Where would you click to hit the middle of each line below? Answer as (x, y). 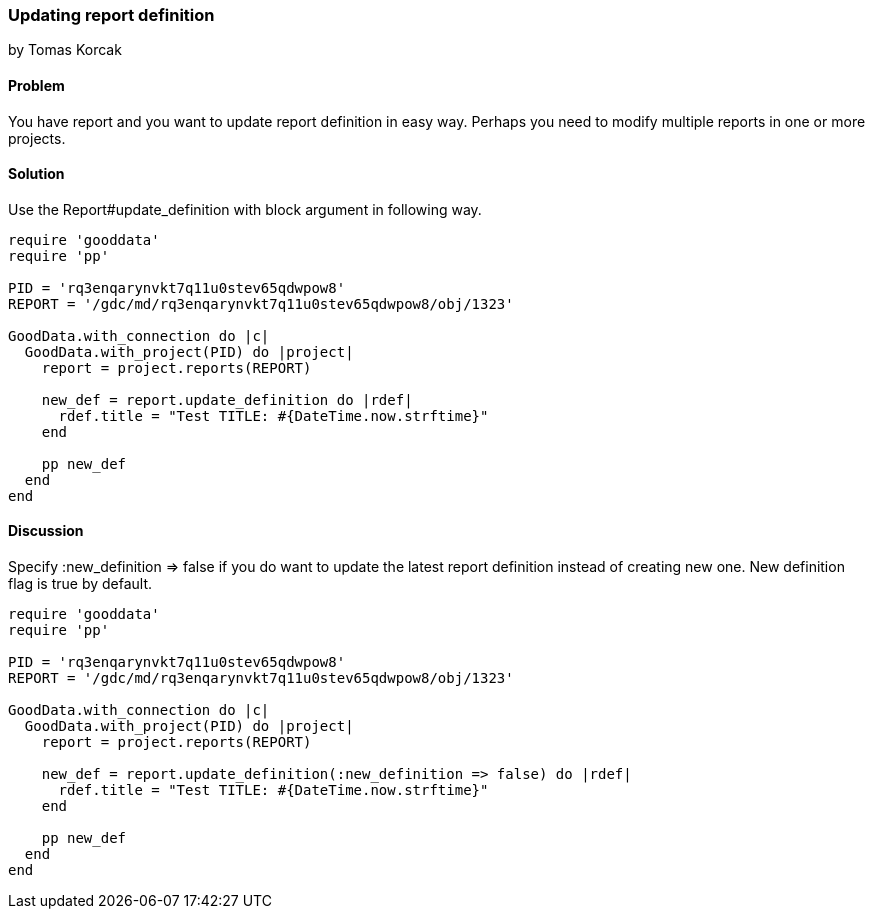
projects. (37, 138)
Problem (36, 85)
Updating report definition (111, 15)
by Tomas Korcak (65, 50)
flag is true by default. (80, 584)
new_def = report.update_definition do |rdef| (227, 399)
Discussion (46, 531)
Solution (36, 174)
